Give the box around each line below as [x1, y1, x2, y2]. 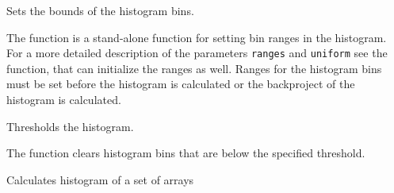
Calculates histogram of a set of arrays [6, 171, 194, 187]
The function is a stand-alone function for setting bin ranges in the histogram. [6, 29, 387, 45]
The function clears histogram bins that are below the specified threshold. [6, 145, 365, 161]
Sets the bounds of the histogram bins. [6, 2, 194, 18]
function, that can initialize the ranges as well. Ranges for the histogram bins [6, 60, 382, 76]
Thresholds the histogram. [6, 118, 134, 134]
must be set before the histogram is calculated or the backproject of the [6, 75, 355, 92]
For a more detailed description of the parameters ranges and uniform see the [6, 44, 388, 61]
